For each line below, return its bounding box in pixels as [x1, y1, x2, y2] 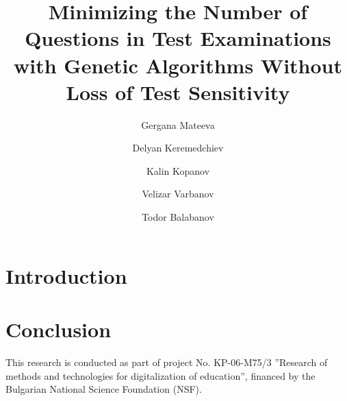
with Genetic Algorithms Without [13, 51, 342, 79]
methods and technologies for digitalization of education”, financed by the [5, 368, 316, 382]
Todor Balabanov [142, 210, 214, 224]
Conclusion [5, 315, 112, 343]
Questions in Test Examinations [25, 24, 331, 52]
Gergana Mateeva [141, 117, 215, 132]
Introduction [5, 261, 127, 289]
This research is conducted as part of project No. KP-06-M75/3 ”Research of [5, 354, 328, 369]
